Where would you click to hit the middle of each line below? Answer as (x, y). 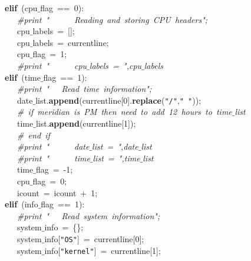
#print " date (53, 146)
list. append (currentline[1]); (86, 123)
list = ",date (115, 146)
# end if (34, 135)
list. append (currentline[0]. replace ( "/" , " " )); (118, 100)
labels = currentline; (71, 42)
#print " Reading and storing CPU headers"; (113, 19)
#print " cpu (52, 65)
